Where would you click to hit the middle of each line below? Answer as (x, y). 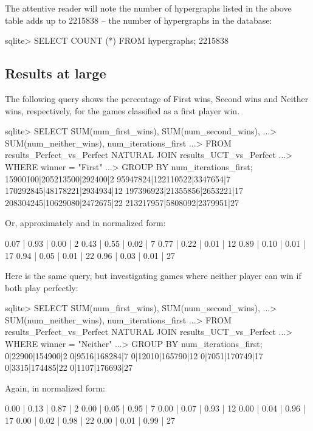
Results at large (56, 73)
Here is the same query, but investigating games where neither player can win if (153, 276)
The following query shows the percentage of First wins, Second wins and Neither (157, 98)
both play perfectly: (42, 287)
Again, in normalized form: (55, 388)
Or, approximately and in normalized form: (85, 223)
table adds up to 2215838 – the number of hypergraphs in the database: (139, 20)
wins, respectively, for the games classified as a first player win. (122, 110)
